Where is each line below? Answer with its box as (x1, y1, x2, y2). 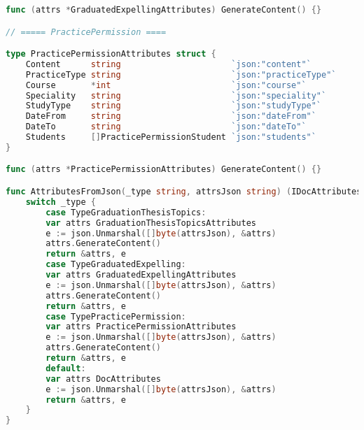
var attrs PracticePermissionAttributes (45, 322, 237, 332)
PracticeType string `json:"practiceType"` (25, 69, 337, 80)
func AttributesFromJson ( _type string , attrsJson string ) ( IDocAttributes (6, 187, 362, 196)
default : (45, 363, 86, 373)
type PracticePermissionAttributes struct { (6, 49, 216, 59)
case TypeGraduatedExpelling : (45, 259, 186, 270)
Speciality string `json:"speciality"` (25, 90, 327, 101)
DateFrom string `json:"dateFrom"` (25, 111, 316, 122)
